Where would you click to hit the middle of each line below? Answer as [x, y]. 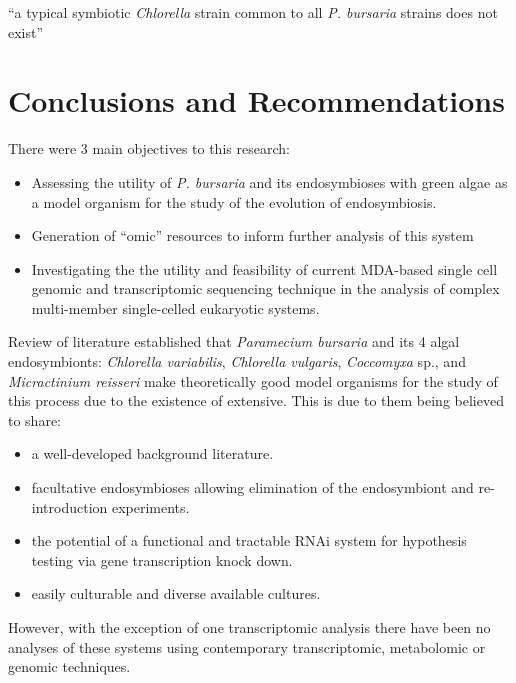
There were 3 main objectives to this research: [149, 148]
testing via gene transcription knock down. [162, 559]
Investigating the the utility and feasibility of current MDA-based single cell [264, 268]
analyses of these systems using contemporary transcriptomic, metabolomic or [247, 646]
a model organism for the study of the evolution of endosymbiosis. [234, 201]
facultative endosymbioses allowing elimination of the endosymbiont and [252, 487]
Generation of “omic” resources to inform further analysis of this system [252, 235]
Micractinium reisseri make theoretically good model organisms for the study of [253, 380]
